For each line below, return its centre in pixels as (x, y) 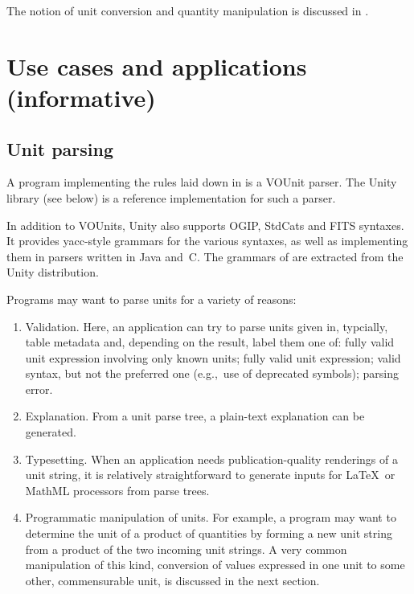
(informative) (81, 97)
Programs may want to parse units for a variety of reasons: (152, 299)
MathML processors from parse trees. (117, 490)
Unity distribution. (53, 272)
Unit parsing (60, 148)
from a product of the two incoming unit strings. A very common (186, 549)
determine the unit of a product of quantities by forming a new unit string (209, 533)
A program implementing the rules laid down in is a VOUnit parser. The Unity (202, 182)
